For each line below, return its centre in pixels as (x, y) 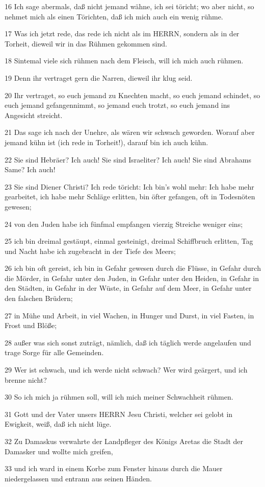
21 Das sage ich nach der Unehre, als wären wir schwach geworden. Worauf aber (130, 132)
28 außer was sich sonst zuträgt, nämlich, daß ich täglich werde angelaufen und (128, 342)
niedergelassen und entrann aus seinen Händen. (78, 478)
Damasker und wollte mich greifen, (59, 451)
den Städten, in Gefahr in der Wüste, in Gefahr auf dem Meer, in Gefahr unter (128, 288)
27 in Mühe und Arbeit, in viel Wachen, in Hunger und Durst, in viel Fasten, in (129, 315)
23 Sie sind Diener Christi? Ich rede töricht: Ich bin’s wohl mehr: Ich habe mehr (129, 186)
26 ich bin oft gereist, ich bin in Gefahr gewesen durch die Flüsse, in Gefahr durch (133, 268)
